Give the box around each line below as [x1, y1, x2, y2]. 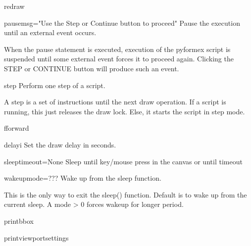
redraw [4, 1, 25, 11]
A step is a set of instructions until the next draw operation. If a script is [4, 97, 226, 107]
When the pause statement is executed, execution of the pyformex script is [4, 44, 231, 54]
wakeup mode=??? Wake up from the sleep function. [4, 173, 161, 183]
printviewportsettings [4, 232, 69, 243]
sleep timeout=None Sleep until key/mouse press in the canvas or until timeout [4, 156, 243, 166]
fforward [4, 123, 29, 133]
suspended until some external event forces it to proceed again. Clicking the [4, 53, 234, 64]
